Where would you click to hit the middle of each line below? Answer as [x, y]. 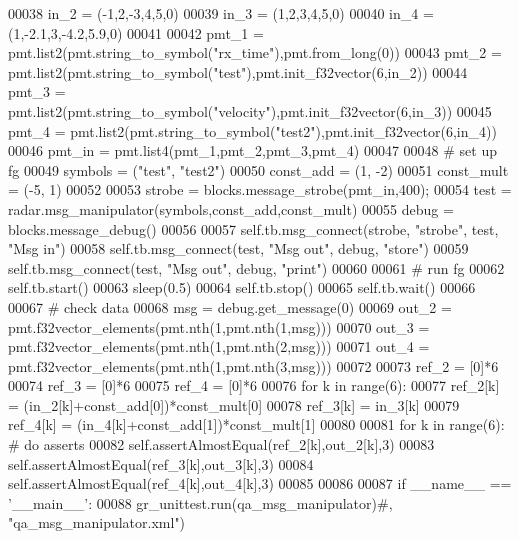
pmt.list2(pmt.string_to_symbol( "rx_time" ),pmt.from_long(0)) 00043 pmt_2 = [255, 52]
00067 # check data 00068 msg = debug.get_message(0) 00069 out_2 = [230, 306]
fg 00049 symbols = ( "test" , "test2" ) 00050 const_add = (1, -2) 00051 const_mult [258, 169]
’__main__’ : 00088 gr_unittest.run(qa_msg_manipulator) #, [200, 502]
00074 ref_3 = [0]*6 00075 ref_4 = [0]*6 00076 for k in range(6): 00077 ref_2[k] [254, 385]
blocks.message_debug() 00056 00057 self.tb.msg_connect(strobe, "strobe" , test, [253, 228]
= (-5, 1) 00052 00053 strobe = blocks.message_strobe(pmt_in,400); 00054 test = [260, 189]
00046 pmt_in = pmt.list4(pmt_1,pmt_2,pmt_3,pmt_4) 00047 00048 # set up [252, 150]
